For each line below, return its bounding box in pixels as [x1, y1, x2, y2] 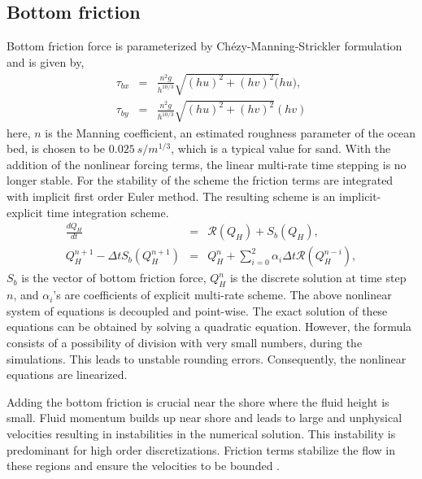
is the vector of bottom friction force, [21, 269, 207, 286]
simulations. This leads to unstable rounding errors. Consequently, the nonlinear [7, 350, 407, 367]
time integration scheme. [46, 203, 169, 220]
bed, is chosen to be [7, 140, 106, 157]
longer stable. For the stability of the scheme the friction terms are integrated [7, 172, 394, 189]
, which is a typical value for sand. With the [171, 140, 391, 157]
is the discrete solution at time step [229, 269, 407, 286]
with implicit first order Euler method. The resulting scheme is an [7, 187, 336, 204]
